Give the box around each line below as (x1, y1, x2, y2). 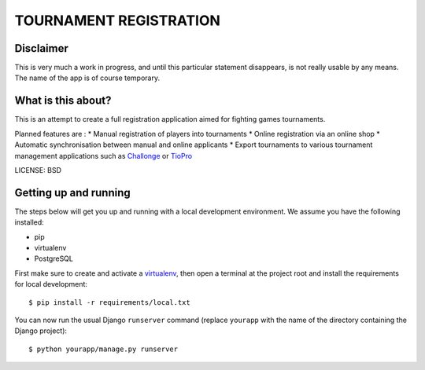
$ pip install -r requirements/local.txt (28, 298, 190, 306)
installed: (14, 218, 45, 227)
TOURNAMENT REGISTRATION (14, 12, 220, 29)
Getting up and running (14, 185, 131, 200)
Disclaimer (14, 42, 68, 55)
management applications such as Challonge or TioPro (14, 151, 193, 160)
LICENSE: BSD (14, 165, 62, 174)
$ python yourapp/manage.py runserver (28, 344, 179, 354)
